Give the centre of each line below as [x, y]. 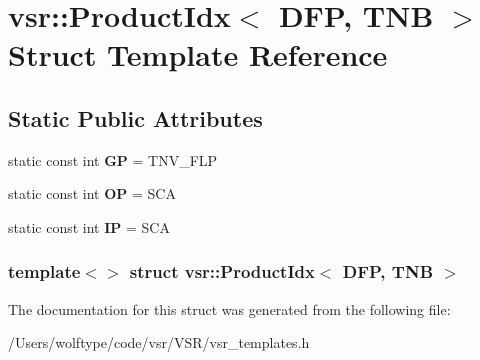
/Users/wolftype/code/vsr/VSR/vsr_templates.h [159, 342]
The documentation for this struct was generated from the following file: [229, 308]
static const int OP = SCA [92, 193]
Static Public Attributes [135, 117]
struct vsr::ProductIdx [222, 271]
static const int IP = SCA [89, 226]
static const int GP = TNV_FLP [113, 159]
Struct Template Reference [198, 54]
